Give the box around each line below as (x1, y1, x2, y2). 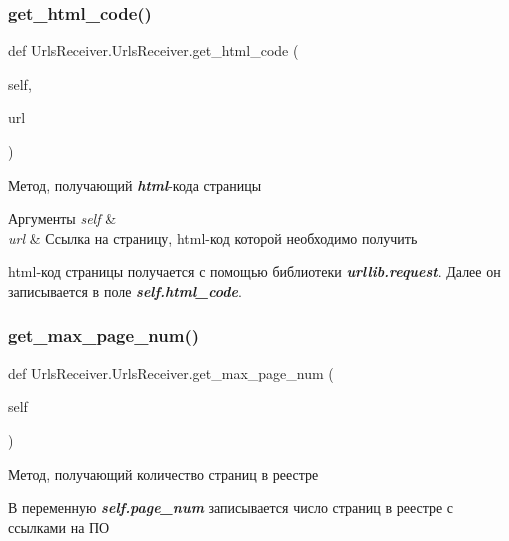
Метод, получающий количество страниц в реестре (8, 463, 319, 484)
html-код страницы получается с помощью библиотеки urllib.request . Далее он (8, 261, 501, 282)
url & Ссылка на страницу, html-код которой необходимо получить (8, 227, 418, 248)
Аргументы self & (8, 208, 117, 229)
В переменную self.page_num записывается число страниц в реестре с (8, 497, 454, 518)
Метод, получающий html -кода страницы (8, 174, 262, 195)
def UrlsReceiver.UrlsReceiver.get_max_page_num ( (8, 362, 334, 383)
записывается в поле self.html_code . (8, 280, 242, 301)
